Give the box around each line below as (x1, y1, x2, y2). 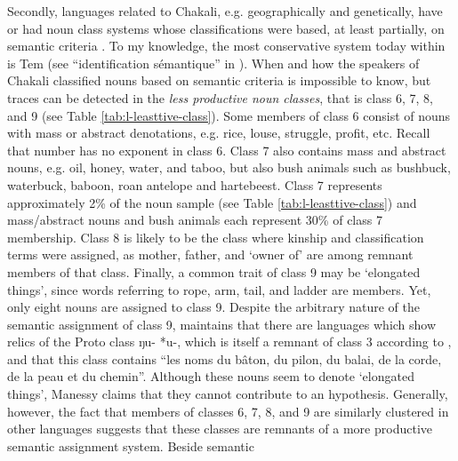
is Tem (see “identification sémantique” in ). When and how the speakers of (7, 53, 420, 72)
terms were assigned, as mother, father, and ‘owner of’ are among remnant (7, 245, 414, 264)
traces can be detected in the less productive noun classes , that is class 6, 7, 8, (7, 88, 433, 107)
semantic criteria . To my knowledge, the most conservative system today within (7, 36, 446, 55)
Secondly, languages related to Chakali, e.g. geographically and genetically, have (7, 2, 443, 20)
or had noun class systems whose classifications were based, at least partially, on (7, 19, 445, 37)
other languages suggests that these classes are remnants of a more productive (7, 419, 432, 438)
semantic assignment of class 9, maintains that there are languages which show (7, 314, 437, 333)
